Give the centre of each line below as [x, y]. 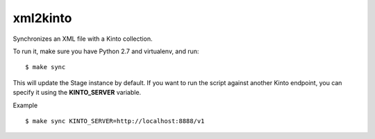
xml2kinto [42, 18]
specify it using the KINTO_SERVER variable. [77, 93]
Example [25, 105]
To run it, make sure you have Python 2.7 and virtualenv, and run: [106, 51]
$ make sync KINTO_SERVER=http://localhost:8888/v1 [115, 121]
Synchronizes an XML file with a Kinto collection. [83, 39]
